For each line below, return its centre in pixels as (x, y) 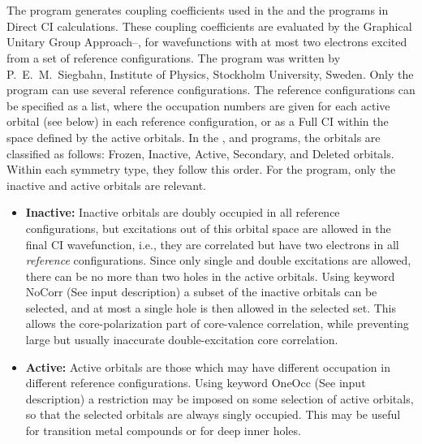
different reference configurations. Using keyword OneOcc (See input (196, 383)
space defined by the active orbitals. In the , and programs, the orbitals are (194, 137)
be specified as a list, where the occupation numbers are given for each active (198, 105)
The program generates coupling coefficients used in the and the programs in (198, 10)
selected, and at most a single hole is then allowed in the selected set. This (211, 307)
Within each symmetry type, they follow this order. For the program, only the (201, 169)
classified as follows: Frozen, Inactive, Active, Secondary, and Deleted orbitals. (200, 153)
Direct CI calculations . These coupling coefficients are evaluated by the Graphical (209, 26)
